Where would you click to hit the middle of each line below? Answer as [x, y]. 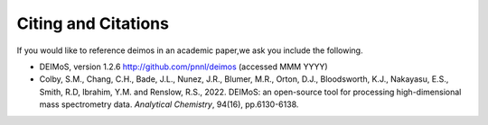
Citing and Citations [93, 23]
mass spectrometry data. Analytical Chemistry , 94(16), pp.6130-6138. [169, 104]
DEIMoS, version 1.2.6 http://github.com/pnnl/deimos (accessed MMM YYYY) [184, 67]
